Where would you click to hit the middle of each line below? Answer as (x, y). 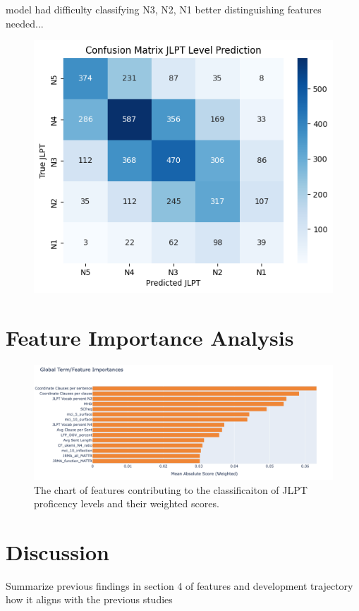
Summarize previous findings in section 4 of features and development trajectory (179, 585)
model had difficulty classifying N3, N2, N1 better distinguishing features (164, 9)
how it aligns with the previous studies (89, 599)
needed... (25, 23)
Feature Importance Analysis (150, 337)
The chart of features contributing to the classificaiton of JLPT (171, 489)
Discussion (57, 551)
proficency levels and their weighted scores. (127, 503)
